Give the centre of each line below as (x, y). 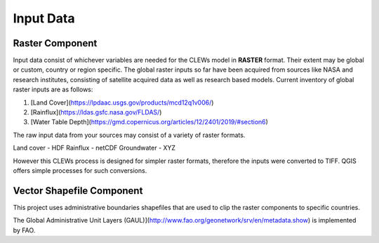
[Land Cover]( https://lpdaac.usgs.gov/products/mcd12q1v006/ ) (122, 103)
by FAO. (24, 230)
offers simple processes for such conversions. (80, 170)
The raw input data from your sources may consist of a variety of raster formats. (129, 135)
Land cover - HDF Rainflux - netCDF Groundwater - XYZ (94, 148)
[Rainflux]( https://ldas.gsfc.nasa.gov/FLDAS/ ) (96, 112)
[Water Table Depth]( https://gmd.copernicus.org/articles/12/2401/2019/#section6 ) (149, 122)
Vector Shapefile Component (78, 191)
